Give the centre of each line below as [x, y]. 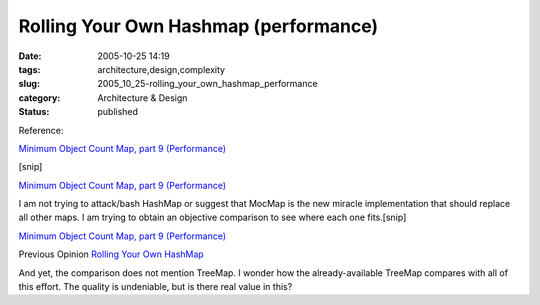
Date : [30, 56]
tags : [29, 69]
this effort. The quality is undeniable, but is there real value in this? [155, 287]
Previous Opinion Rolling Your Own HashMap [111, 254]
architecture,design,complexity [161, 69]
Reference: [41, 130]
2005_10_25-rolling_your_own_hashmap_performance [208, 84]
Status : [34, 112]
